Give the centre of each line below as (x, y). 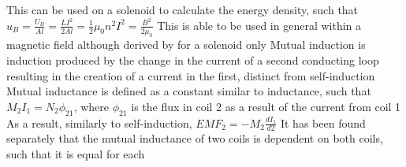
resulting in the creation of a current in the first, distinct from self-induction (191, 75)
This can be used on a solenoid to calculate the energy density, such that (183, 9)
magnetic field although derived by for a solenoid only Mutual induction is (186, 45)
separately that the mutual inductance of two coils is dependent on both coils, (195, 138)
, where (91, 106)
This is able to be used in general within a (259, 25)
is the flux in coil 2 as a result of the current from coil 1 (266, 106)
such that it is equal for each (76, 154)
